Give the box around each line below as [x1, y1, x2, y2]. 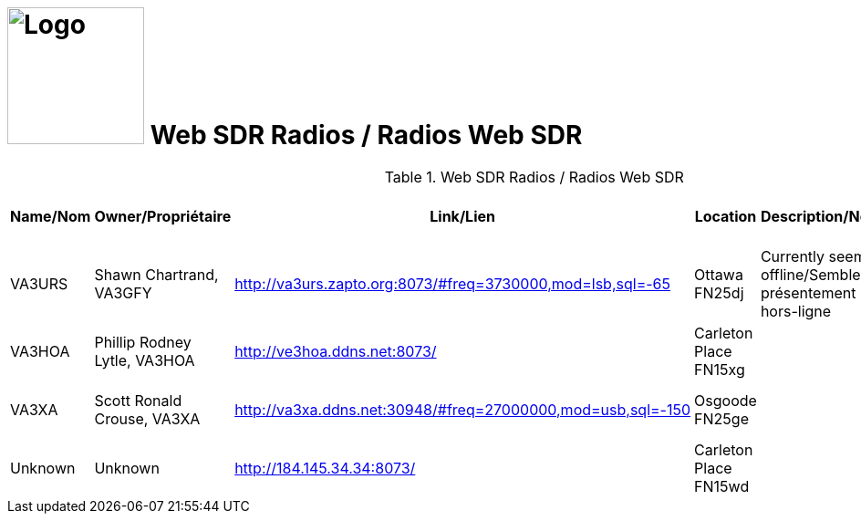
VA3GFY [94, 283, 152, 302]
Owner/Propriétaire [94, 206, 232, 225]
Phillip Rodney [94, 332, 192, 351]
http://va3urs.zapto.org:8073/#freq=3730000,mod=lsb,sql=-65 [234, 274, 670, 293]
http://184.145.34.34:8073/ [234, 458, 416, 477]
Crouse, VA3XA [94, 409, 201, 428]
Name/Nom [10, 206, 91, 225]
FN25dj [694, 283, 744, 302]
